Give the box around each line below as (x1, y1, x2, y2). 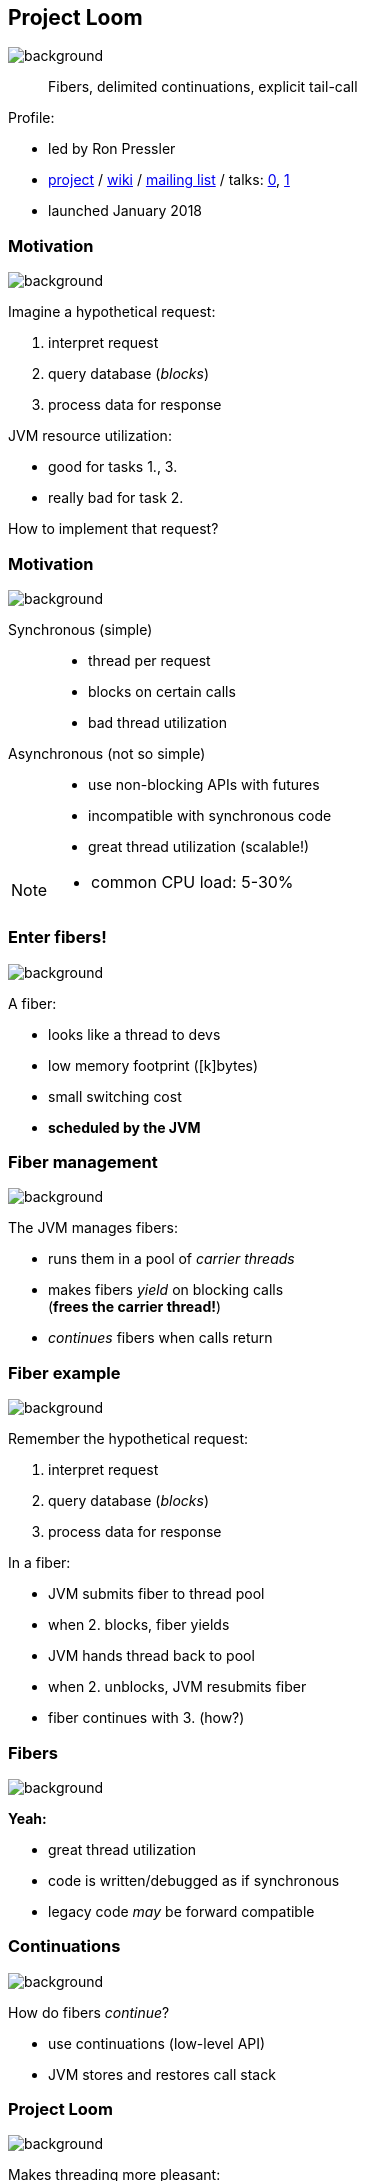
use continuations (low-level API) (48, 2034, 266, 2052)
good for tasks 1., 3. (48, 458, 178, 476)
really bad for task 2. (48, 489, 184, 507)
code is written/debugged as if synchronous (48, 1871, 340, 1889)
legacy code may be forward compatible (48, 1902, 315, 1920)
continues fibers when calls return (48, 1329, 273, 1347)
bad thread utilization (88, 713, 227, 731)
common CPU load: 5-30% (91, 871, 294, 892)
